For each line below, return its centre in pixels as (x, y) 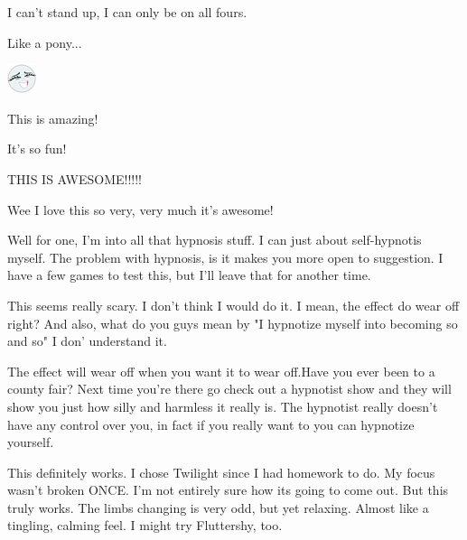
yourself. (31, 442)
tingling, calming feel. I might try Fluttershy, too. (145, 525)
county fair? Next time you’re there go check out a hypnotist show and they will (229, 389)
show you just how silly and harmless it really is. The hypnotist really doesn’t (223, 406)
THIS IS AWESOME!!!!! (75, 178)
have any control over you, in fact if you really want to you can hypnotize (211, 424)
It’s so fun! (37, 149)
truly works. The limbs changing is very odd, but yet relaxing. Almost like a (218, 507)
